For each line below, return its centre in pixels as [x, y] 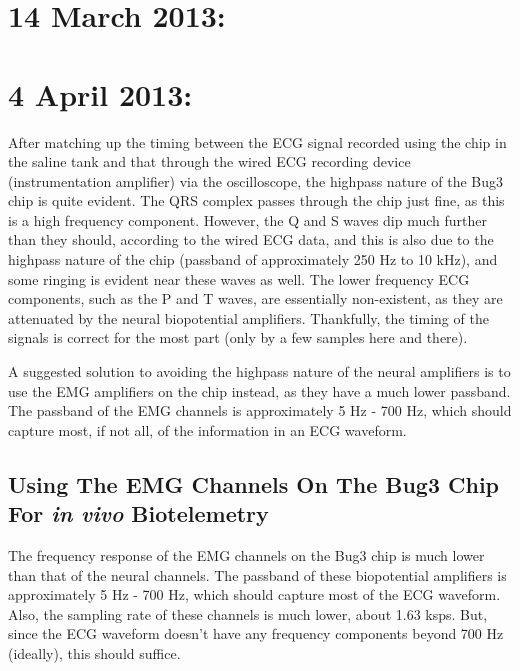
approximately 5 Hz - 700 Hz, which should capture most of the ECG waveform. [254, 594]
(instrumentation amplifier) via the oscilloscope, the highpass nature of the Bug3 [255, 180]
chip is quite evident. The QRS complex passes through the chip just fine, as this [256, 200]
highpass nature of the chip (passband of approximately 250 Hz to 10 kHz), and [253, 259]
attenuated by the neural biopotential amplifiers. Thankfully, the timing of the [248, 317]
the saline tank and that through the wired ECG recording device [209, 161]
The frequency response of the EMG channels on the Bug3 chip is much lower [246, 555]
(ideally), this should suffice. [94, 652]
